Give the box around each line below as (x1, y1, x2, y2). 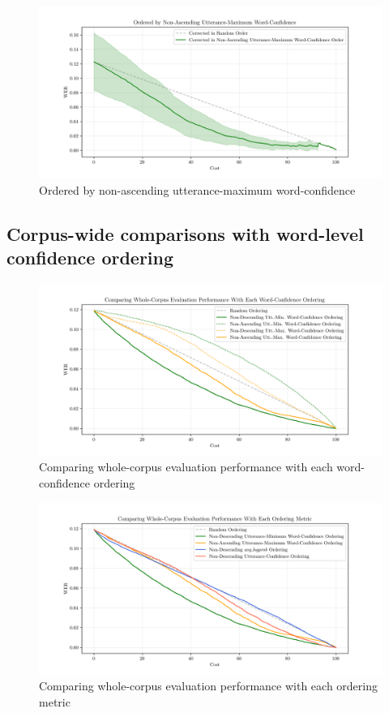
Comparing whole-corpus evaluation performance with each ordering (39, 677, 378, 694)
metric (39, 693, 71, 710)
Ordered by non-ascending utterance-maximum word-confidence (39, 181, 356, 198)
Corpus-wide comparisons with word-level (6, 221, 364, 246)
